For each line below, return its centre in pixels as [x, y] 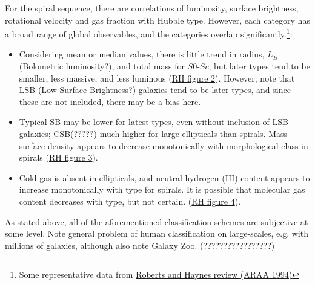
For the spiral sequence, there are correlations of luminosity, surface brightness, [152, 8]
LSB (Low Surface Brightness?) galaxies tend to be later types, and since [155, 90]
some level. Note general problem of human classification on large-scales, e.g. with [157, 233]
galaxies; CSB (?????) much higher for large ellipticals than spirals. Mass [153, 133]
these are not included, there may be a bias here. [110, 101]
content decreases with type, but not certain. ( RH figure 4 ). [130, 201]
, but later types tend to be [259, 66]
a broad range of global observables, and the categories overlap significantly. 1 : [149, 33]
